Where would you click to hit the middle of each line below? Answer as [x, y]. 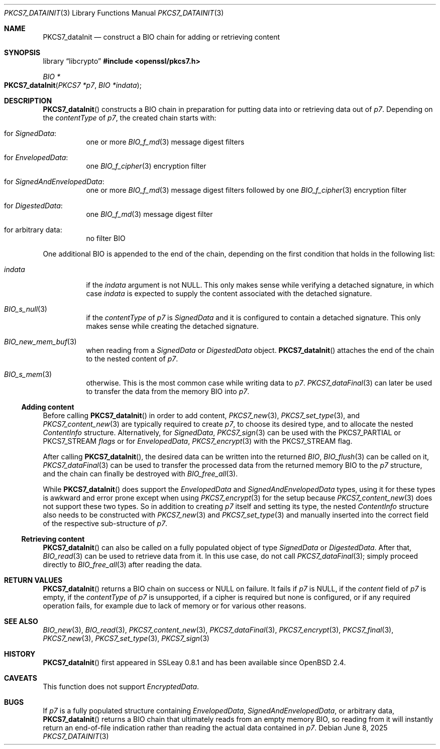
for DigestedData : [33, 206]
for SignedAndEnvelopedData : [54, 181]
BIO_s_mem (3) [28, 374]
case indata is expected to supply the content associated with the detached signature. [229, 293]
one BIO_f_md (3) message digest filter [149, 214]
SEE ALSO [21, 621]
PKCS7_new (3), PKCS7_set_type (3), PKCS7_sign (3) [126, 638]
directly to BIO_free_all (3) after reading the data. [122, 565]
